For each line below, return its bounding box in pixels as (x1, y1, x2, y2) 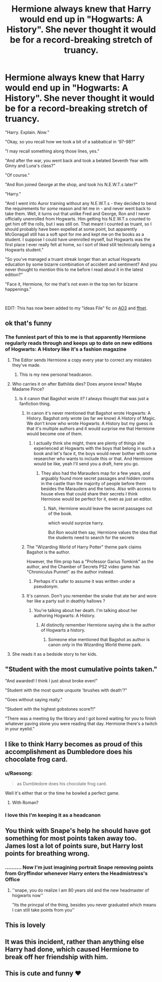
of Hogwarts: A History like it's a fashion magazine (5, 346, 127, 353)
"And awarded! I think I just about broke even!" (5, 678, 98, 684)
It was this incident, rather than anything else (5, 937, 145, 946)
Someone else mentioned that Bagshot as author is (48, 636, 150, 642)
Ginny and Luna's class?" (5, 163, 56, 169)
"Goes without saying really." (5, 697, 63, 703)
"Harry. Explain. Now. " (5, 129, 50, 135)
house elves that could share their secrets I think (41, 491, 138, 496)
